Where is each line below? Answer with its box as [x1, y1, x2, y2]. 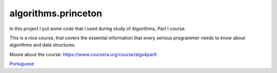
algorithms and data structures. [9, 42, 76, 48]
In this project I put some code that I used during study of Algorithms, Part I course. [9, 26, 186, 32]
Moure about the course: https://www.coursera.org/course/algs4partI [9, 51, 157, 57]
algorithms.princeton [9, 8, 103, 19]
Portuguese [9, 61, 34, 67]
